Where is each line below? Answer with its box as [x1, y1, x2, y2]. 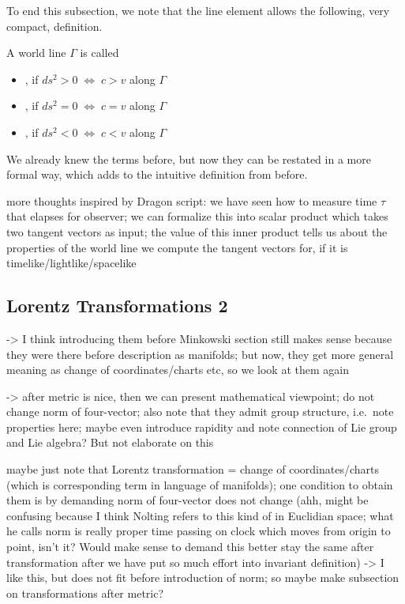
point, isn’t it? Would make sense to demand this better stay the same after [6, 538, 374, 555]
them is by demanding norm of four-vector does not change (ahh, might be [6, 492, 369, 508]
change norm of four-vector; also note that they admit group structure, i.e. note [6, 403, 394, 420]
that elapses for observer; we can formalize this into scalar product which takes [6, 208, 388, 225]
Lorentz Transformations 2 [6, 293, 228, 318]
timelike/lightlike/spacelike [6, 255, 137, 271]
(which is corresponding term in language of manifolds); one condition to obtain [6, 476, 393, 493]
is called [80, 44, 119, 61]
